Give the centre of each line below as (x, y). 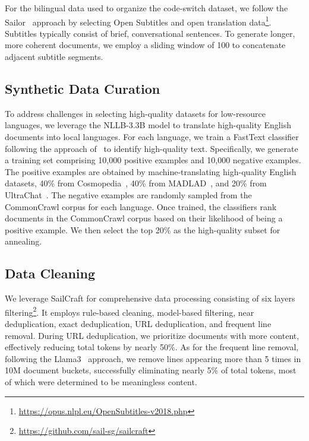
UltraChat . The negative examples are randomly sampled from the (128, 194)
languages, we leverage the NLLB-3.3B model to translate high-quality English (148, 125)
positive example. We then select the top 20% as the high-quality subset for (143, 229)
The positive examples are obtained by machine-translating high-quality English (151, 171)
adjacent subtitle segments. (54, 57)
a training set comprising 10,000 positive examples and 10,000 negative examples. (153, 160)
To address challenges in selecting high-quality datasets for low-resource (135, 113)
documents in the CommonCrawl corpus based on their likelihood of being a (144, 218)
